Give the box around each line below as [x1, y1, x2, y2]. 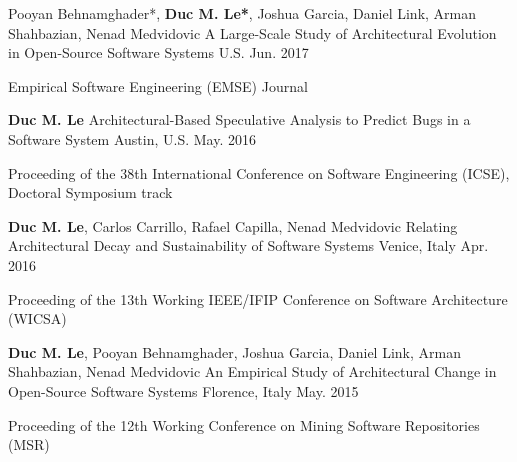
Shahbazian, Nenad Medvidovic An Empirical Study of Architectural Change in [8, 361, 497, 382]
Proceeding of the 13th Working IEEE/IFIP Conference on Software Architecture [8, 288, 508, 309]
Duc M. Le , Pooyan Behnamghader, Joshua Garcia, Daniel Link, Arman [8, 341, 461, 362]
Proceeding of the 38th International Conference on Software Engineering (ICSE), [8, 162, 510, 183]
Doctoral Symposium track [8, 182, 173, 203]
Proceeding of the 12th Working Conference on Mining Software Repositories [8, 414, 480, 435]
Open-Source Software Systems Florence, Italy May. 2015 [8, 380, 359, 401]
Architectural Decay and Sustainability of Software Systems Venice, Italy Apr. [8, 235, 489, 256]
